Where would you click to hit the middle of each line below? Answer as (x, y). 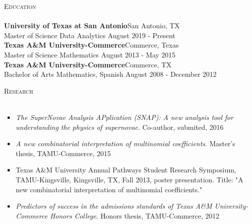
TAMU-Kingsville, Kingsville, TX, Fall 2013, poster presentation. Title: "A (129, 179)
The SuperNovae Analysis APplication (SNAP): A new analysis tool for (125, 117)
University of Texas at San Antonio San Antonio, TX (92, 26)
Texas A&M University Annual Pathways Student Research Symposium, (126, 170)
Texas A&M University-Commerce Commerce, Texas (92, 45)
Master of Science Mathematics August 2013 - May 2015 (90, 54)
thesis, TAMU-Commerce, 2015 (63, 153)
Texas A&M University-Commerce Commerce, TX (88, 64)
